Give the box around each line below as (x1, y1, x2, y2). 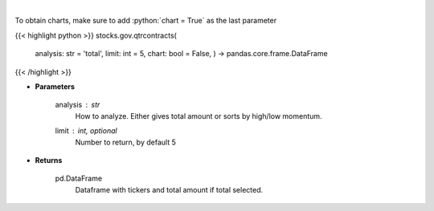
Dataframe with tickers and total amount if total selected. (75, 185, 264, 194)
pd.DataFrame (55, 173, 103, 184)
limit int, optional (55, 126, 117, 136)
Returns (35, 155, 63, 164)
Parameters (35, 81, 76, 91)
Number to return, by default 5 (75, 137, 176, 147)
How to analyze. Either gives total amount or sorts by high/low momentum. (75, 111, 322, 120)
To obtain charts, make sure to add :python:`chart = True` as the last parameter (14, 16, 277, 26)
